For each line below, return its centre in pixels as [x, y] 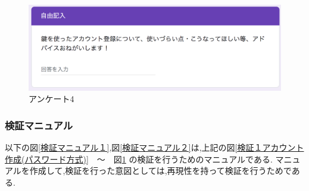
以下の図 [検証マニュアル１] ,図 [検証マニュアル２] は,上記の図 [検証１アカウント [154, 147]
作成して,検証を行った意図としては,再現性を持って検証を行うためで [160, 171]
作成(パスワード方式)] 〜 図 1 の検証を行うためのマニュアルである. [139, 159]
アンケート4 [51, 99]
